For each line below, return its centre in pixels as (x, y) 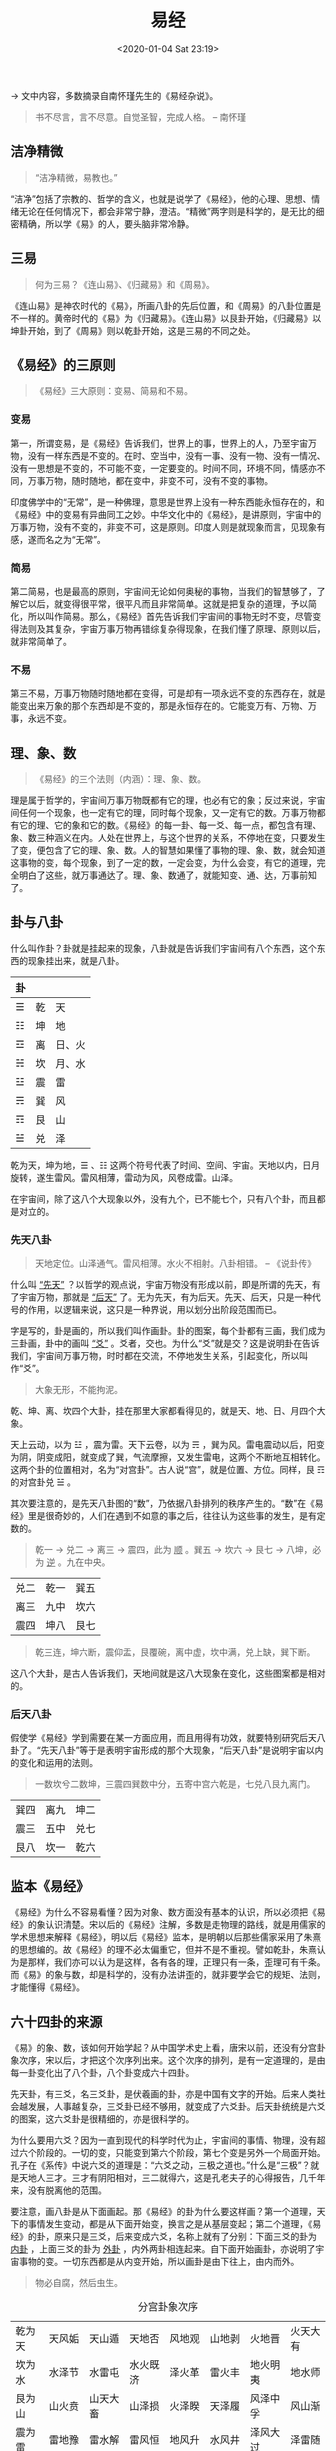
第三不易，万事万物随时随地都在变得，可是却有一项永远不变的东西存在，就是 (168, 693)
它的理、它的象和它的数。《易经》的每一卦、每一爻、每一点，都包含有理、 (170, 825)
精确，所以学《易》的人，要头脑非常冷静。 (106, 223)
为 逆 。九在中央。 (72, 1562)
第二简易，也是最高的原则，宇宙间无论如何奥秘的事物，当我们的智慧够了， (163, 591)
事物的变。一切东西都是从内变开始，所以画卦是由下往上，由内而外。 (159, 2262)
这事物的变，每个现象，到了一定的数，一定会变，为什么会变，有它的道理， (163, 863)
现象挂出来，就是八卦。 (76, 960)
